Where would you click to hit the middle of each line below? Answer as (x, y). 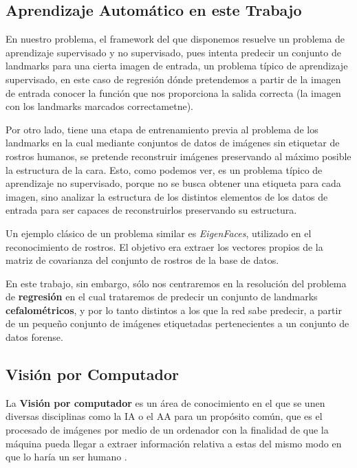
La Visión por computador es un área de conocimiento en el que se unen (165, 402)
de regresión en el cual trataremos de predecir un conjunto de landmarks (162, 297)
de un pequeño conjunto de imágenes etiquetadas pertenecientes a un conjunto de (177, 323)
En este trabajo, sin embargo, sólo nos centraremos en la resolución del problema (176, 283)
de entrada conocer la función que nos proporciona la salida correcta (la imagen (173, 92)
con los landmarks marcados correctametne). (99, 106)
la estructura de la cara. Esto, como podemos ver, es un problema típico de (164, 169)
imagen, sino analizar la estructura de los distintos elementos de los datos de (167, 196)
